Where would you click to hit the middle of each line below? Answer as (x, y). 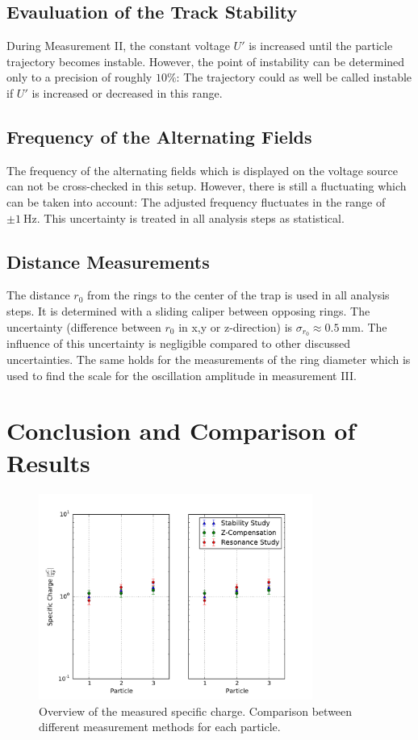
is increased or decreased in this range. (127, 92)
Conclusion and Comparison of (181, 431)
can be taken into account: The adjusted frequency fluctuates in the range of (196, 201)
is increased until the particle (321, 46)
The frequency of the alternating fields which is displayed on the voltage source (202, 170)
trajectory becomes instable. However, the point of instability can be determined (206, 61)
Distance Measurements (108, 261)
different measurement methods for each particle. (160, 727)
